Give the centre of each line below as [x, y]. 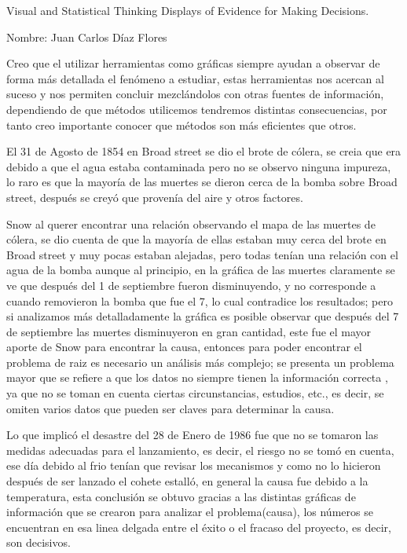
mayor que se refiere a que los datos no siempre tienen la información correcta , [197, 377]
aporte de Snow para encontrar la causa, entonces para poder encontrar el [184, 347]
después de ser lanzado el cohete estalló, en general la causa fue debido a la [187, 481]
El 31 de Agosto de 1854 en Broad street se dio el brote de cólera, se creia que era [204, 151]
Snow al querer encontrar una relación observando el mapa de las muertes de [191, 223]
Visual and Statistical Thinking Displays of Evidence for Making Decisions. [188, 10]
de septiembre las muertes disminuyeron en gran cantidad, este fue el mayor [189, 331]
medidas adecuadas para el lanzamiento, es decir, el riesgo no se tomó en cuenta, [200, 450]
